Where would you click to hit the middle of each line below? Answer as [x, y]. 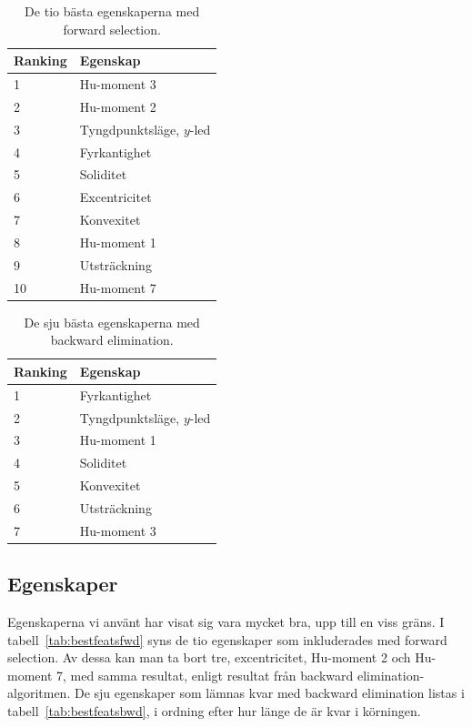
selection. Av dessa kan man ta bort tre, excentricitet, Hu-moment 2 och [209, 657]
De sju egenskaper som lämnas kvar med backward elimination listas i [269, 693]
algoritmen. [39, 693]
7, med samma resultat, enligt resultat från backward [205, 675]
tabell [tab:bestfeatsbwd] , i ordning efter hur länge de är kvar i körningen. [214, 711]
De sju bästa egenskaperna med [112, 322]
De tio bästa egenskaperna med [112, 11]
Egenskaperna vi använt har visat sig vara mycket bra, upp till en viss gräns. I [226, 622]
